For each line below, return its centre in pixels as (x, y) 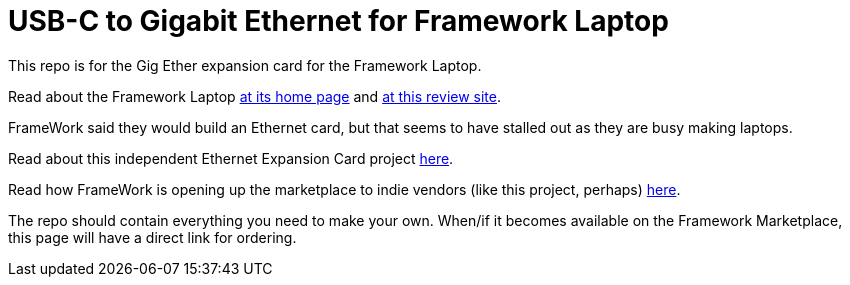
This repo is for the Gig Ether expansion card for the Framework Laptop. (245, 65)
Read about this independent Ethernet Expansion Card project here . (231, 158)
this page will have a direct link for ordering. (152, 237)
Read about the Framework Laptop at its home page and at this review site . (255, 96)
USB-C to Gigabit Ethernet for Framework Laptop (338, 21)
